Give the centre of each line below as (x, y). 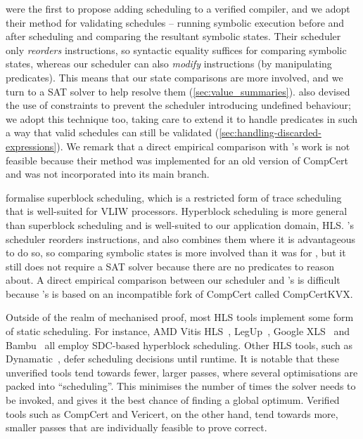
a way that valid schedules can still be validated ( (113, 132)
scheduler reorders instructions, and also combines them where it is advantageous (181, 238)
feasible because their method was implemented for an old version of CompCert (177, 160)
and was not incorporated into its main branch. (108, 174)
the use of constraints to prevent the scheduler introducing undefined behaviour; (178, 105)
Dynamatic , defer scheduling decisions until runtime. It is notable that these (172, 359)
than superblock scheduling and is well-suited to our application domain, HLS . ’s (180, 224)
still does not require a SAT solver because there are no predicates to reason (170, 266)
